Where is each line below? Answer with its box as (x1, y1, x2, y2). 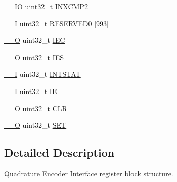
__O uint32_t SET (4, 120, 67, 130)
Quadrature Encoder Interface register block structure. (4, 168, 173, 178)
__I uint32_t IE (4, 85, 57, 96)
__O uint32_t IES (4, 52, 64, 62)
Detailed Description (4, 145, 115, 160)
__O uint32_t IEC (4, 35, 65, 45)
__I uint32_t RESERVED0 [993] (4, 18, 109, 28)
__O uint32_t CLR (4, 103, 67, 113)
